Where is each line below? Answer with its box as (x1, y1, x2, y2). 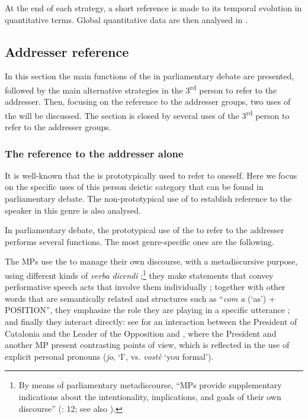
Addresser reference (5, 42, 129, 60)
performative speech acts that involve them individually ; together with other (5, 281, 285, 293)
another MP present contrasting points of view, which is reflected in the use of (5, 339, 290, 351)
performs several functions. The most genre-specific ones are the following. (5, 235, 274, 247)
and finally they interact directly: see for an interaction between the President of (5, 315, 297, 328)
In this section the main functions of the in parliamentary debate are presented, (5, 70, 294, 82)
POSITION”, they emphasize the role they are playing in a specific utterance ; (5, 304, 290, 316)
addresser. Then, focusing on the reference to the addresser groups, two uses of (5, 95, 291, 108)
